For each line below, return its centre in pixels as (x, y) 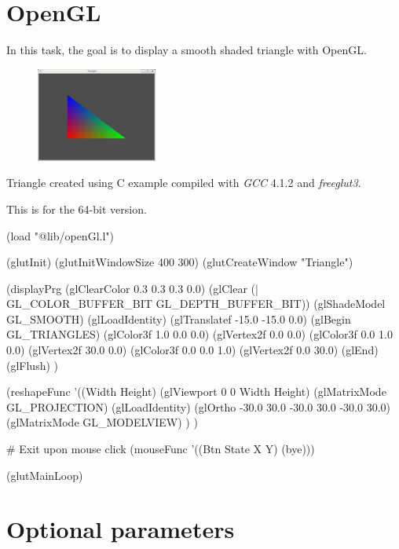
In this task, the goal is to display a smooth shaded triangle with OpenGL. (187, 50)
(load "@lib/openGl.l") (60, 235)
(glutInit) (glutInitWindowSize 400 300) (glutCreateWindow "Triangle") (180, 262)
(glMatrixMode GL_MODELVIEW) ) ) (102, 422)
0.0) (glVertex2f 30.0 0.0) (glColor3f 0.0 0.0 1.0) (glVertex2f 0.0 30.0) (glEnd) (192, 350)
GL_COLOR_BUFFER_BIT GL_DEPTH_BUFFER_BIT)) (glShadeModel (196, 304)
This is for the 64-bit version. (77, 209)
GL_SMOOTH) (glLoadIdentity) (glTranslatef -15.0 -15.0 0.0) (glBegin (179, 318)
